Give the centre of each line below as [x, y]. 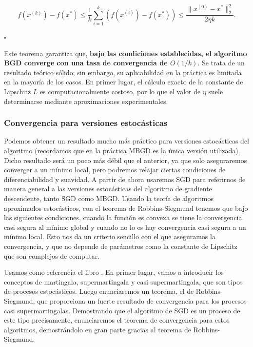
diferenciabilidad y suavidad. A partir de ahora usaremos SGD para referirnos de [125, 179]
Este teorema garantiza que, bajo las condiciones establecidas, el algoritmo [126, 53]
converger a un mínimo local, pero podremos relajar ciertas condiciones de [115, 170]
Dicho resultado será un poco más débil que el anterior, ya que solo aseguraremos [126, 160]
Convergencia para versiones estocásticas [86, 123]
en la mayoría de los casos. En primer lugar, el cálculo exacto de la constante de [124, 82]
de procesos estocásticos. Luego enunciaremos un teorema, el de [99, 291]
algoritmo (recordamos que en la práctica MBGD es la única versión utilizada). [122, 151]
